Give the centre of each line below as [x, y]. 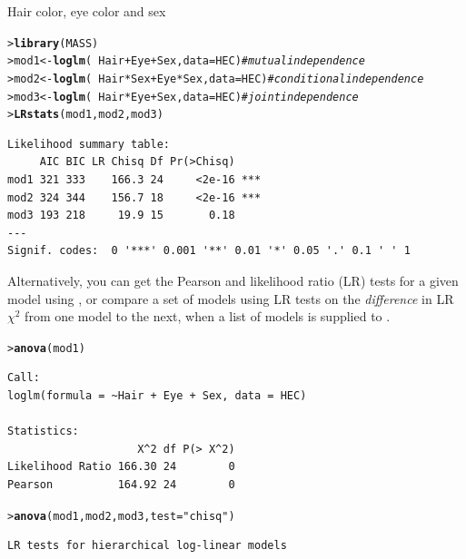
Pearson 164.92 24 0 [121, 485]
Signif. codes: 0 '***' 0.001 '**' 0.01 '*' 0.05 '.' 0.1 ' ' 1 [209, 251]
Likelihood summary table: [89, 144]
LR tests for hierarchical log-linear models [147, 546]
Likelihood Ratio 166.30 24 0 [121, 467]
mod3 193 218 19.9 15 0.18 [121, 216]
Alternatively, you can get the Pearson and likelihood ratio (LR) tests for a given [233, 281]
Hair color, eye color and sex [87, 11]
